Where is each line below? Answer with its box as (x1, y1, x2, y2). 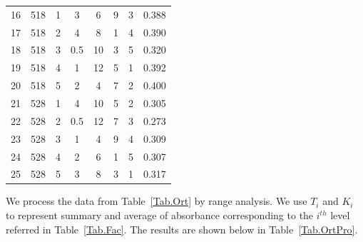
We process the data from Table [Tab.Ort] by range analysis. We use (6, 193, 307, 208)
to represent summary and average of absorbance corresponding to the (6, 208, 314, 223)
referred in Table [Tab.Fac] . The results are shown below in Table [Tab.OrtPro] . (6, 221, 358, 236)
